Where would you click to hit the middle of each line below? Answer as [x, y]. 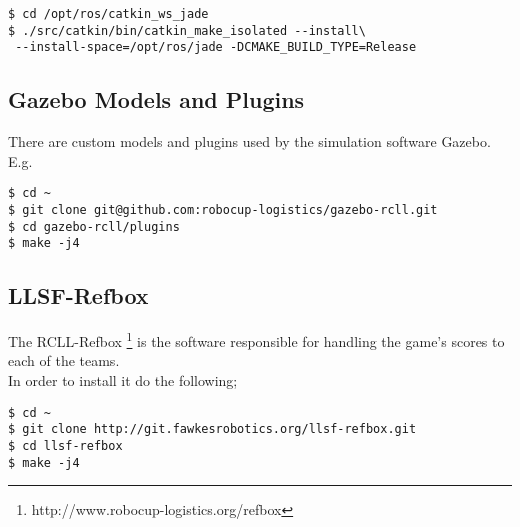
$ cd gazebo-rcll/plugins [94, 226]
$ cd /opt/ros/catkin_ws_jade [108, 14]
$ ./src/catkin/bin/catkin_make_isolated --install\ [187, 30]
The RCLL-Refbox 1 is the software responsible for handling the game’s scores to [256, 339]
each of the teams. [64, 360]
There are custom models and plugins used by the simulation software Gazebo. [249, 141]
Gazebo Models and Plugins [156, 99]
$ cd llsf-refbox [65, 445]
